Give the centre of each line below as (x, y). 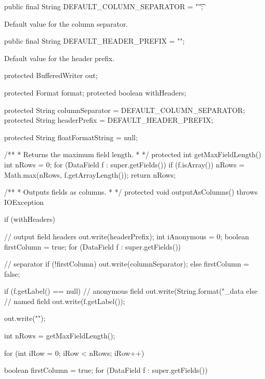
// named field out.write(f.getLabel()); (65, 301)
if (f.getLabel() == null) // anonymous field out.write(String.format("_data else (131, 291)
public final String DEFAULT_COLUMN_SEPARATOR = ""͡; (104, 6)
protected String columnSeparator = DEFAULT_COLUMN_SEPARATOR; (125, 110)
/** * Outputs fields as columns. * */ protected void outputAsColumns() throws (131, 192)
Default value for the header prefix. (59, 58)
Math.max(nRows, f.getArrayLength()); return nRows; (90, 174)
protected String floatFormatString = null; (71, 137)
